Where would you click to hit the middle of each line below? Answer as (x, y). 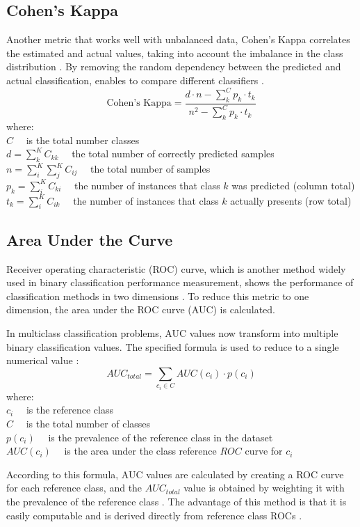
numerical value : (43, 360)
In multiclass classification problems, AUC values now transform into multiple (172, 333)
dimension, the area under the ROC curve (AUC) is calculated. (141, 309)
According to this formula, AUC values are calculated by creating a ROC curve (175, 474)
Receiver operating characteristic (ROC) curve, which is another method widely (176, 268)
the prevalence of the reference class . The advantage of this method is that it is (177, 501)
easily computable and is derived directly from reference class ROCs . (154, 515)
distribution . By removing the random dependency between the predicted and (174, 66)
